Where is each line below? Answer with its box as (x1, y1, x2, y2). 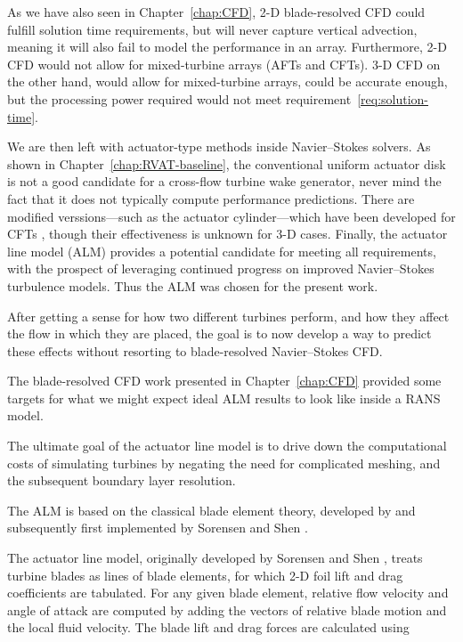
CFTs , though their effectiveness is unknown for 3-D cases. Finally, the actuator (7, 224, 448, 243)
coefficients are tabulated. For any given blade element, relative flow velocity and (7, 583, 449, 602)
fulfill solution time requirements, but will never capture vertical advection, (7, 20, 418, 38)
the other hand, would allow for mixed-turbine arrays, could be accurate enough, (7, 72, 448, 91)
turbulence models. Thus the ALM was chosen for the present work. (7, 276, 378, 295)
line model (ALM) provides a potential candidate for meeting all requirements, (7, 241, 436, 260)
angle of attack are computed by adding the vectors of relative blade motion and (7, 600, 447, 619)
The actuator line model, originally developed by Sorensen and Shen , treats (7, 549, 423, 567)
